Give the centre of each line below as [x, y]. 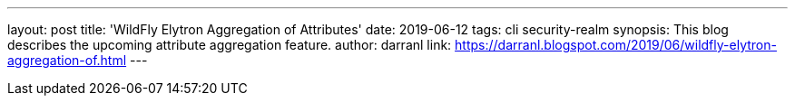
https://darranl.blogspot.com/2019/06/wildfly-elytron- [616, 45]
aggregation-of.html [67, 60]
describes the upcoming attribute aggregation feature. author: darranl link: [230, 45]
